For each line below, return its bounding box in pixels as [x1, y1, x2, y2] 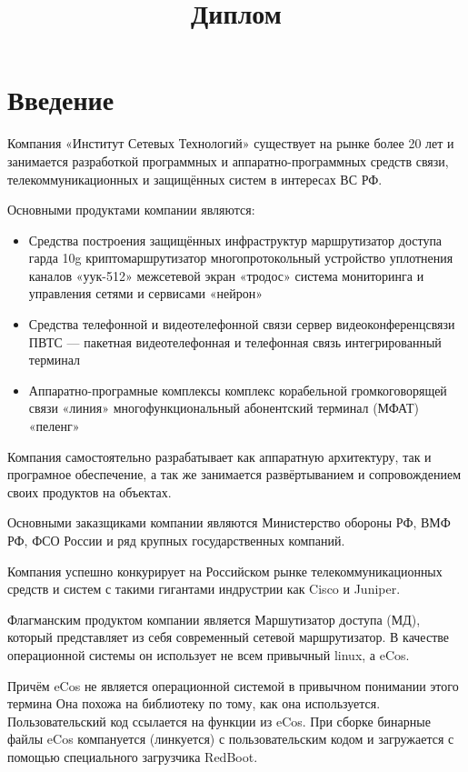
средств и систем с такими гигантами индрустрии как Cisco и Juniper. [7, 579, 401, 598]
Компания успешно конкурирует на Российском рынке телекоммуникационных [7, 561, 443, 580]
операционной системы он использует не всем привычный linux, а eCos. [7, 645, 410, 664]
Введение [7, 81, 115, 118]
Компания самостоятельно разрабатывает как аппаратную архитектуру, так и [7, 446, 432, 466]
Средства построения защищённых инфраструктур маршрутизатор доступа [28, 230, 443, 249]
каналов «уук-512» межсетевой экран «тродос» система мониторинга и [28, 266, 424, 285]
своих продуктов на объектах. [7, 482, 172, 501]
